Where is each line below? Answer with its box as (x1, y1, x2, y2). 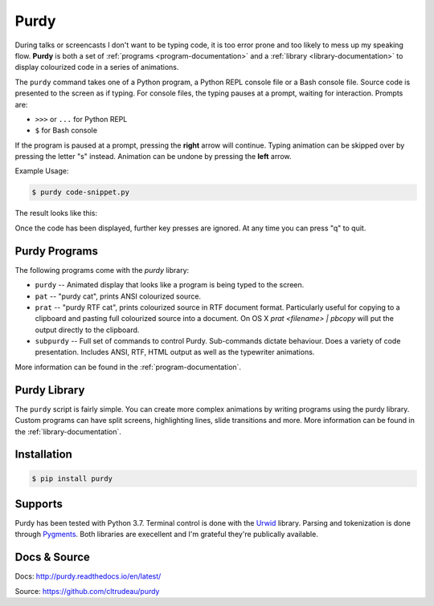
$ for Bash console (35, 125, 98, 136)
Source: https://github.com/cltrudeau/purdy (14, 586, 160, 596)
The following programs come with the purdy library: (14, 265, 190, 275)
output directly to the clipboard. (35, 325, 140, 335)
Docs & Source (14, 551, 90, 564)
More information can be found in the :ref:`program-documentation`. (14, 362, 241, 372)
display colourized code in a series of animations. (14, 63, 179, 72)
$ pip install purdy (31, 474, 113, 483)
